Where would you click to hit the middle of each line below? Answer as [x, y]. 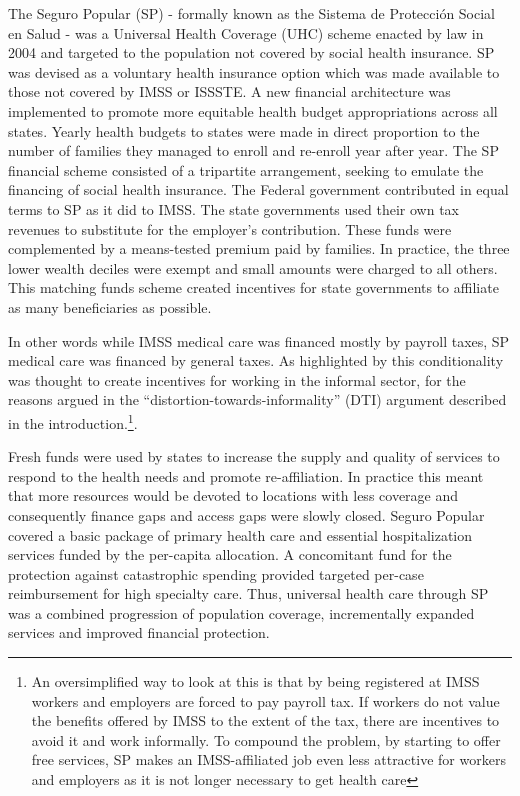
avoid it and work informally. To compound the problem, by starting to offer [266, 739]
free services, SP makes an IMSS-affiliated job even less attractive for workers [268, 759]
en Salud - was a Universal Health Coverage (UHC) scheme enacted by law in [246, 32]
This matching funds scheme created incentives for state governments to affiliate [253, 287]
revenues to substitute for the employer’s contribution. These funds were [230, 228]
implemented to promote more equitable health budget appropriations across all [253, 110]
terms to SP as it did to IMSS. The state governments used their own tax [233, 208]
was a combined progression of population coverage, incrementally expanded [241, 612]
